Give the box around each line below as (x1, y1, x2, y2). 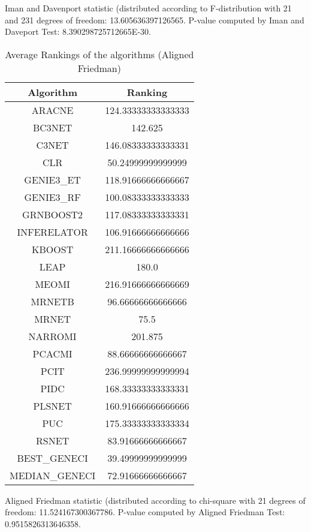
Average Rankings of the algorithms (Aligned (5, 47, 194, 61)
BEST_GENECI (17, 450, 88, 465)
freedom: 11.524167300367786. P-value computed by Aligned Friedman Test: (5, 506, 285, 518)
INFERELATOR (17, 224, 88, 239)
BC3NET (32, 120, 73, 134)
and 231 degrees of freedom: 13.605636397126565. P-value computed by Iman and (5, 13, 304, 26)
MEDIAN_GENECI (10, 468, 96, 482)
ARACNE (31, 103, 74, 117)
